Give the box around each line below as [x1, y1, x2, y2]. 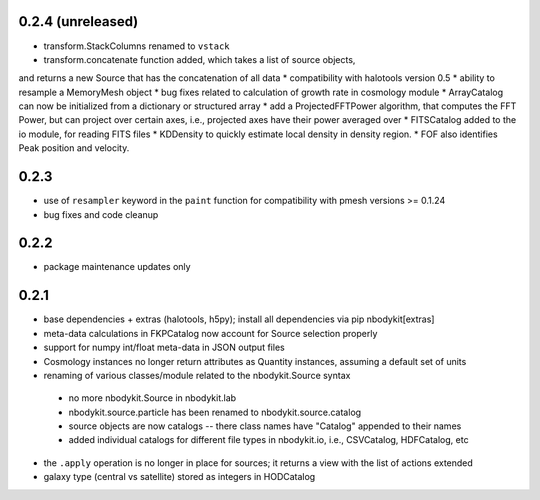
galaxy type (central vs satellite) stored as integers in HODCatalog [43, 471, 316, 483]
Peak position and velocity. [18, 142, 130, 154]
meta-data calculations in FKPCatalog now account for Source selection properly [43, 327, 378, 339]
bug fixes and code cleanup [43, 208, 159, 220]
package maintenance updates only [43, 261, 191, 273]
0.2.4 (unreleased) [18, 13, 139, 30]
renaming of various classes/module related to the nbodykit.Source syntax [43, 369, 351, 381]
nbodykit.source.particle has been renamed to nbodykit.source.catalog [68, 406, 362, 418]
